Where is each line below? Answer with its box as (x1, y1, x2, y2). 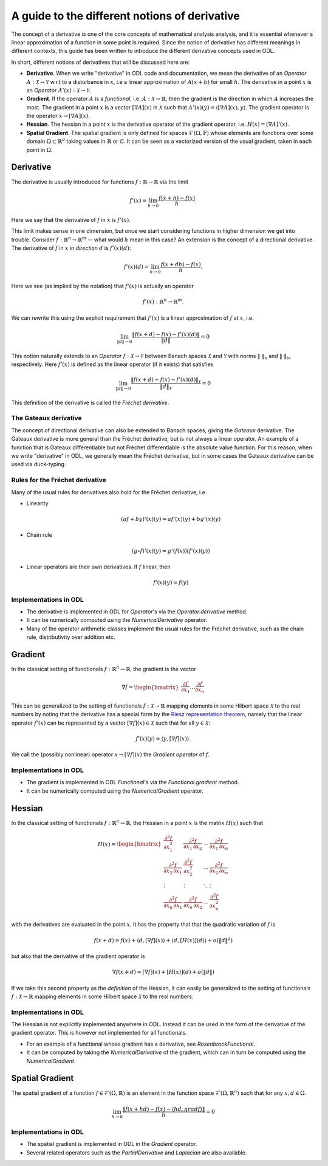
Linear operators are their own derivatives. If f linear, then (26, 563, 171, 571)
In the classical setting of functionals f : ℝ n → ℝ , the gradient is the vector (11, 664, 197, 673)
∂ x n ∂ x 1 (163, 902, 183, 910)
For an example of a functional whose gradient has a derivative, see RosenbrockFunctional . (26, 1040, 255, 1047)
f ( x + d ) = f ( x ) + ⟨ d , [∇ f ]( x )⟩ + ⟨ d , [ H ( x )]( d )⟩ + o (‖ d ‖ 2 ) (94, 936, 233, 943)
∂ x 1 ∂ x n (209, 843, 228, 852)
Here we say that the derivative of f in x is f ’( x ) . (11, 216, 131, 223)
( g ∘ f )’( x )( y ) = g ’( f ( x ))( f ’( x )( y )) (131, 547, 211, 554)
